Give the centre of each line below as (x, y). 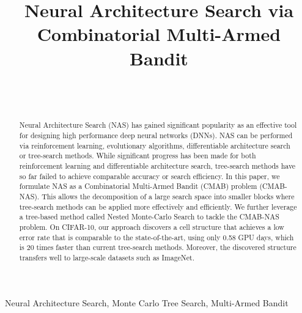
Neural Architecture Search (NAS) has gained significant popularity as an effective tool (158, 125)
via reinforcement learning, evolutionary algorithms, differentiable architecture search (155, 145)
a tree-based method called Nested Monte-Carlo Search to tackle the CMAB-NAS (149, 217)
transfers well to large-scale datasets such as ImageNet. (107, 258)
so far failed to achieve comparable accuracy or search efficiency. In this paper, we (149, 176)
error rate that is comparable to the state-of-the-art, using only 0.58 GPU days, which (157, 237)
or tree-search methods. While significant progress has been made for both (138, 156)
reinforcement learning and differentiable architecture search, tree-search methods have (157, 166)
